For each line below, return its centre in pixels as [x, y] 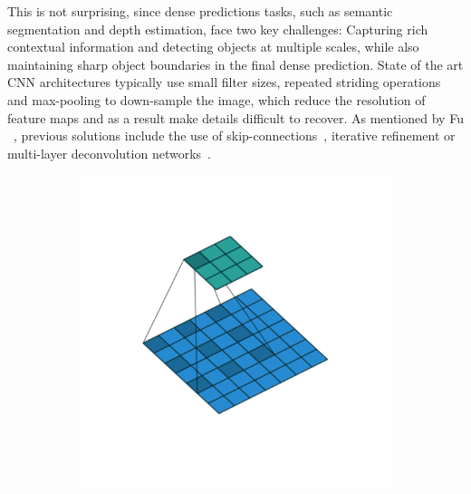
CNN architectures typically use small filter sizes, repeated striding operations [224, 82]
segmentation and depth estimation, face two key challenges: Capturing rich [218, 29]
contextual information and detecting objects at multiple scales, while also [213, 47]
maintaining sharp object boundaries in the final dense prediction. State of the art [235, 64]
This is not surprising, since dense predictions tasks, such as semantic [200, 11]
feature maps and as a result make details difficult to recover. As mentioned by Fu [235, 117]
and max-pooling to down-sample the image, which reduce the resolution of [216, 99]
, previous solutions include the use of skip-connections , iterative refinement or [235, 136]
